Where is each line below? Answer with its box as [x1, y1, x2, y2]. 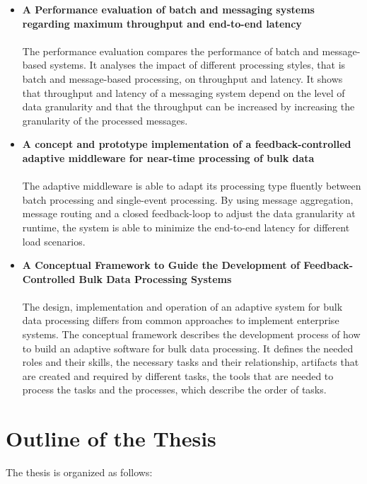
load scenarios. [22, 234, 86, 248]
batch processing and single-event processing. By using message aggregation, [22, 192, 354, 207]
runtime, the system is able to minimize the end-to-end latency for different [22, 219, 350, 234]
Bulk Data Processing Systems [78, 271, 232, 286]
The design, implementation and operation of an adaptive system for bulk [22, 299, 343, 313]
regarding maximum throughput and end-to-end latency [22, 16, 302, 30]
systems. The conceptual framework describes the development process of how [22, 327, 361, 342]
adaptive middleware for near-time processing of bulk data [22, 150, 315, 165]
